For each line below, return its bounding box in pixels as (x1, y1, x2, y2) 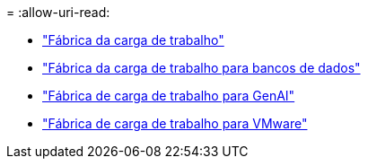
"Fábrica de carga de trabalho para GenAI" (42, 88, 295, 103)
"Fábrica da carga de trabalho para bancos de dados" (42, 60, 361, 75)
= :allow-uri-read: (6, 4, 110, 20)
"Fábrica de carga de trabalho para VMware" (42, 116, 308, 131)
